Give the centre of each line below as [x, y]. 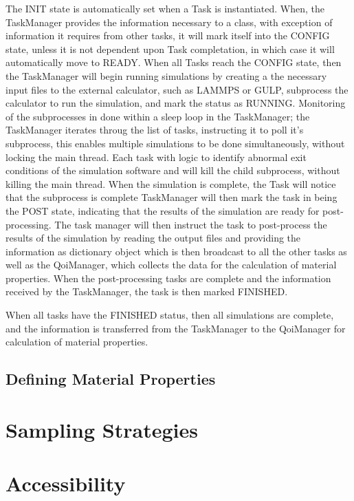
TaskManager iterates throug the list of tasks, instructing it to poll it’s [155, 130]
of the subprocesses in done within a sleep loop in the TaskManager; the [158, 116]
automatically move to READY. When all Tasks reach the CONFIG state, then [174, 62]
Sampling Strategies [102, 429]
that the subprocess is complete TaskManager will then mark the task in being [172, 197]
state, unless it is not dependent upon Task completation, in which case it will [170, 49]
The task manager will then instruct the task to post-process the [191, 224]
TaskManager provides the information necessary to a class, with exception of [169, 22]
